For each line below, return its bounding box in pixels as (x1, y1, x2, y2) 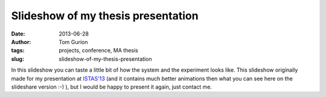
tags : (11, 47, 25, 54)
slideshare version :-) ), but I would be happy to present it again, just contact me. (11, 83, 213, 90)
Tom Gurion (59, 38, 88, 45)
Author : (11, 38, 31, 45)
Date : (11, 30, 25, 37)
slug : (11, 55, 24, 63)
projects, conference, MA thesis (59, 47, 138, 54)
